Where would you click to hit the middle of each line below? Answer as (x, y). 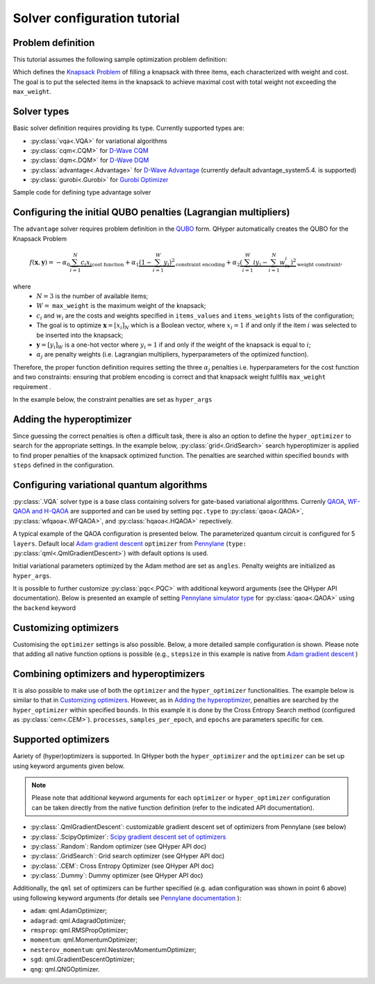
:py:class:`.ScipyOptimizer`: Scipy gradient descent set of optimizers (128, 837)
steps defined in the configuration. (64, 465)
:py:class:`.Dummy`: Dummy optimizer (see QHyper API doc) (117, 876)
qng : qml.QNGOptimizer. (65, 969)
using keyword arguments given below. (69, 766)
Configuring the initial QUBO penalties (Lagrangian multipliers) (152, 212)
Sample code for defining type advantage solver (82, 192)
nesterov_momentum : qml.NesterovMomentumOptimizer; (114, 949)
